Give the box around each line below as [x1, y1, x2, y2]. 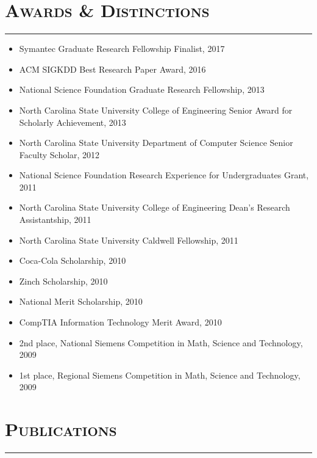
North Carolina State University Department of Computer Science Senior [19, 136, 293, 149]
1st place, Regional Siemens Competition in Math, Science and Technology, [19, 368, 301, 381]
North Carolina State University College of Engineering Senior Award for [19, 103, 293, 116]
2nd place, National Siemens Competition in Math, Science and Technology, [19, 336, 303, 349]
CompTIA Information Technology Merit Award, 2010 [19, 316, 222, 329]
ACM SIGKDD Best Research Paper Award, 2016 [19, 62, 206, 75]
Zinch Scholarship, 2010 [19, 274, 108, 287]
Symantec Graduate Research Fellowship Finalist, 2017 [19, 42, 225, 55]
